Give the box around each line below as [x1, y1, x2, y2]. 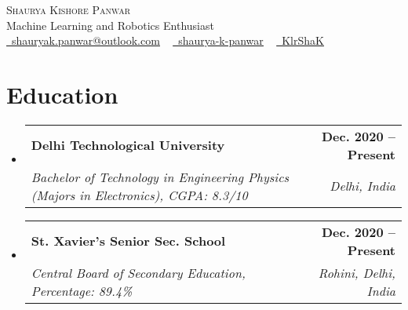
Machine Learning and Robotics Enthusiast [6, 16, 214, 33]
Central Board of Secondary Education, [31, 263, 246, 282]
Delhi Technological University [31, 136, 225, 155]
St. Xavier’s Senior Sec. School [31, 232, 226, 250]
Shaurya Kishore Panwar [6, 2, 131, 17]
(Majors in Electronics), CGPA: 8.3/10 [31, 185, 248, 204]
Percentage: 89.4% [31, 281, 133, 300]
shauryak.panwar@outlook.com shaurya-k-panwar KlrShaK [12, 32, 324, 49]
